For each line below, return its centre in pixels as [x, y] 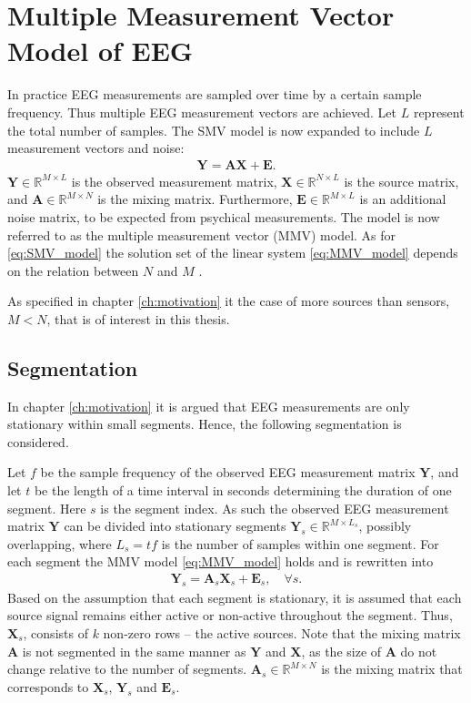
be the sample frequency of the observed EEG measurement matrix [228, 472]
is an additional [403, 199]
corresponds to [48, 686]
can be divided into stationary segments [175, 526]
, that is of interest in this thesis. [138, 318]
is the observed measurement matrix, [174, 181]
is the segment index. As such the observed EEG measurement [275, 508]
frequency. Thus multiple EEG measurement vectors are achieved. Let [202, 112]
